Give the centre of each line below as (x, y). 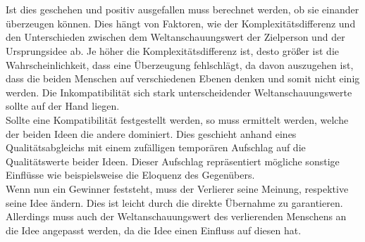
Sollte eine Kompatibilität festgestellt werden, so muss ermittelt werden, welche (177, 119)
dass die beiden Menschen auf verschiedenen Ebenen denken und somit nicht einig (183, 78)
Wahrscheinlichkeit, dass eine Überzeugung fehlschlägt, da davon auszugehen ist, (180, 64)
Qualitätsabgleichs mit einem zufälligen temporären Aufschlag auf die (156, 147)
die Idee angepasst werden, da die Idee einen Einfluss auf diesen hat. (154, 230)
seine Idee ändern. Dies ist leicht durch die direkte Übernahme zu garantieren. (174, 202)
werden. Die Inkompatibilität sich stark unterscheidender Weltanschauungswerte (179, 92)
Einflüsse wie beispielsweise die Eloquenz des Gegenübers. (130, 175)
